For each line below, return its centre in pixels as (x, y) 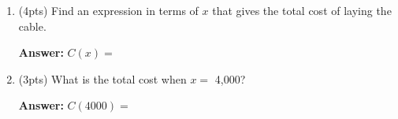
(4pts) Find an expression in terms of (108, 10)
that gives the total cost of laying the (302, 10)
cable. (32, 26)
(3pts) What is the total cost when (102, 78)
